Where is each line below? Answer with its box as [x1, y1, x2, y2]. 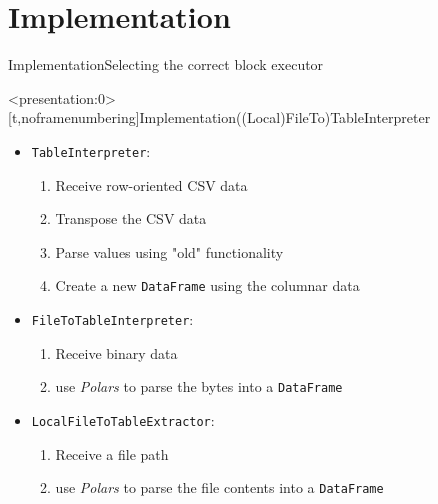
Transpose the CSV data [55, 208, 207, 229]
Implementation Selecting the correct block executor [8, 54, 324, 75]
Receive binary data [55, 342, 178, 363]
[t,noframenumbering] [8, 107, 140, 128]
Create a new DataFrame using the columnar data [55, 275, 360, 296]
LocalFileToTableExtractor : [31, 409, 215, 430]
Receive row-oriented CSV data [55, 174, 248, 195]
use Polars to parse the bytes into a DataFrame [55, 376, 343, 397]
